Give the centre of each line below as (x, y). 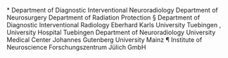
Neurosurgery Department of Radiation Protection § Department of (103, 17)
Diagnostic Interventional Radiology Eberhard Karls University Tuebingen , (114, 25)
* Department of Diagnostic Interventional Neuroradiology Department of (113, 10)
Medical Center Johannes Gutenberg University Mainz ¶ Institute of (104, 40)
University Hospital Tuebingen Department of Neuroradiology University (111, 32)
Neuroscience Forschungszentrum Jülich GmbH (76, 47)
